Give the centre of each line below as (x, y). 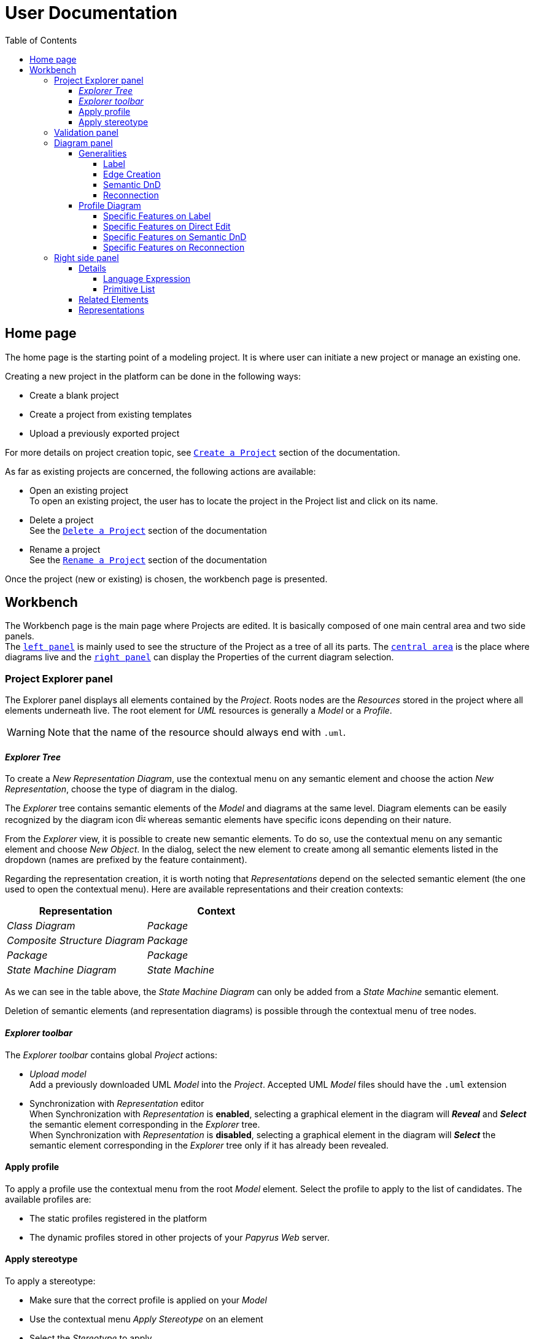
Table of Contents (41, 40)
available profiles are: (48, 1199)
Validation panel (86, 132)
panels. (20, 636)
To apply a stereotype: (50, 1281)
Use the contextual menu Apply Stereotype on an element (146, 1319)
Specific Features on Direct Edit (167, 226)
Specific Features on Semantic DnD (175, 236)
